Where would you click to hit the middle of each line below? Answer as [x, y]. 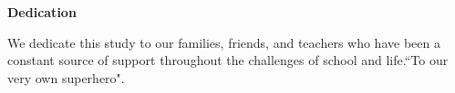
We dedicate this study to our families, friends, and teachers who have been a [224, 42]
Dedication [42, 12]
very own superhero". [66, 77]
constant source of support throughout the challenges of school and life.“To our [228, 60]
